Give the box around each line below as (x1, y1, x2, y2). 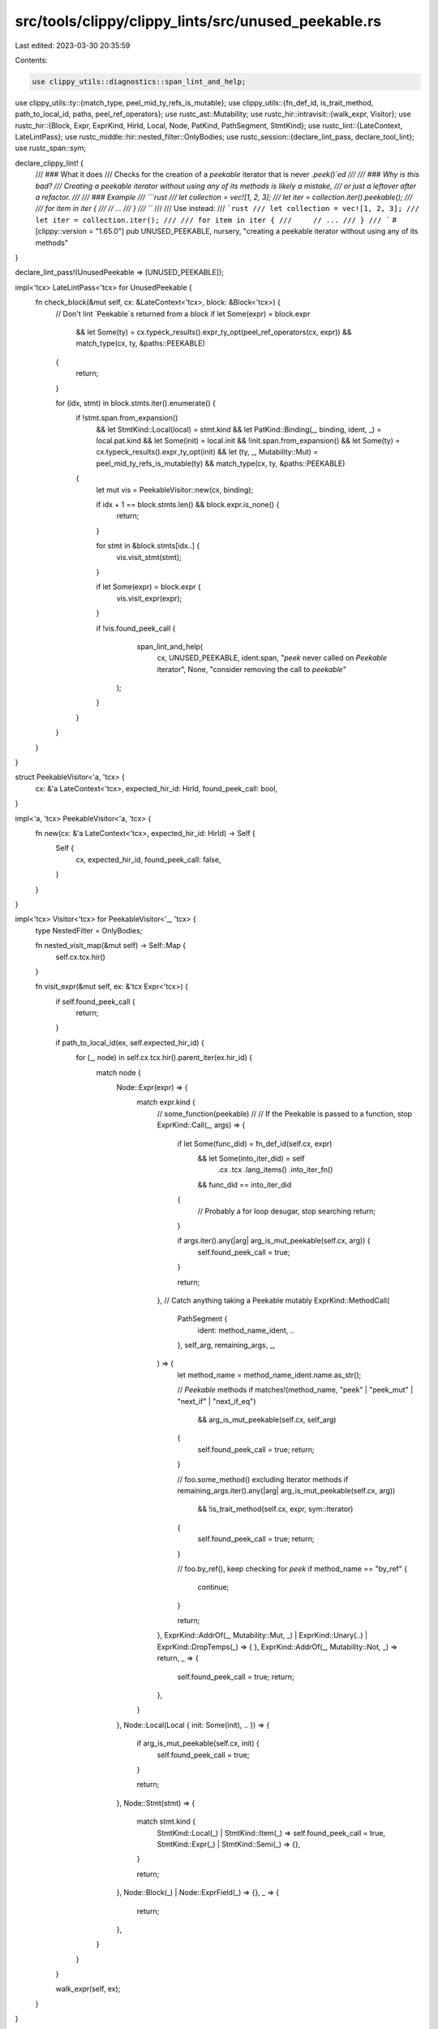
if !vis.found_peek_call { (96, 623, 176, 633)
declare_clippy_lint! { (15, 158, 84, 168)
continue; (197, 1583, 230, 1592)
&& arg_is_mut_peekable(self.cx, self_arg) (197, 1415, 337, 1424)
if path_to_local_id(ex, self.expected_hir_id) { (55, 1037, 204, 1047)
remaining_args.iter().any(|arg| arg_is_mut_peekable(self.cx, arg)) (177, 1485, 396, 1495)
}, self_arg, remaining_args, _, (177, 1340, 276, 1351)
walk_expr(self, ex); (55, 1984, 121, 1994)
